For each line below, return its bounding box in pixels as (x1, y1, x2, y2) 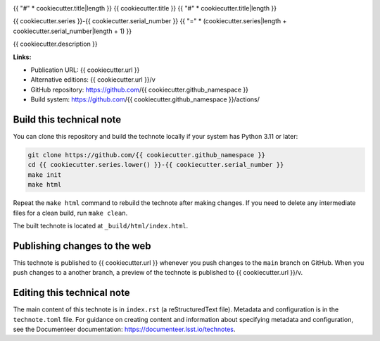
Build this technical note (13, 113, 122, 125)
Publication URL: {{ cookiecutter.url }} (30, 66, 140, 74)
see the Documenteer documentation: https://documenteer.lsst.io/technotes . (13, 325, 236, 333)
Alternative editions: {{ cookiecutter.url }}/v (30, 75, 156, 84)
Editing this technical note (13, 287, 130, 299)
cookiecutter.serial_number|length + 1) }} (13, 27, 132, 35)
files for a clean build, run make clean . (13, 209, 128, 217)
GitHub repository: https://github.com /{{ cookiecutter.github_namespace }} (30, 85, 249, 94)
